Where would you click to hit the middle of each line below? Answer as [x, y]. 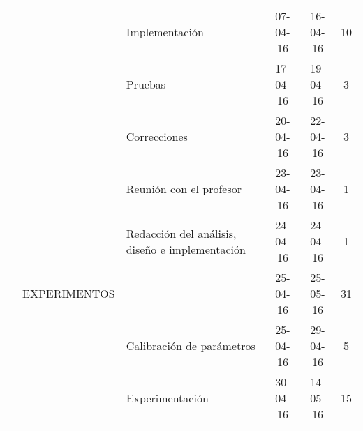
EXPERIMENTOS [69, 293]
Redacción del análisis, [181, 233]
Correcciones [157, 136]
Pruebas [146, 84]
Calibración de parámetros [191, 346]
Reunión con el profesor [184, 189]
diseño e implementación [186, 249]
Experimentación [167, 398]
